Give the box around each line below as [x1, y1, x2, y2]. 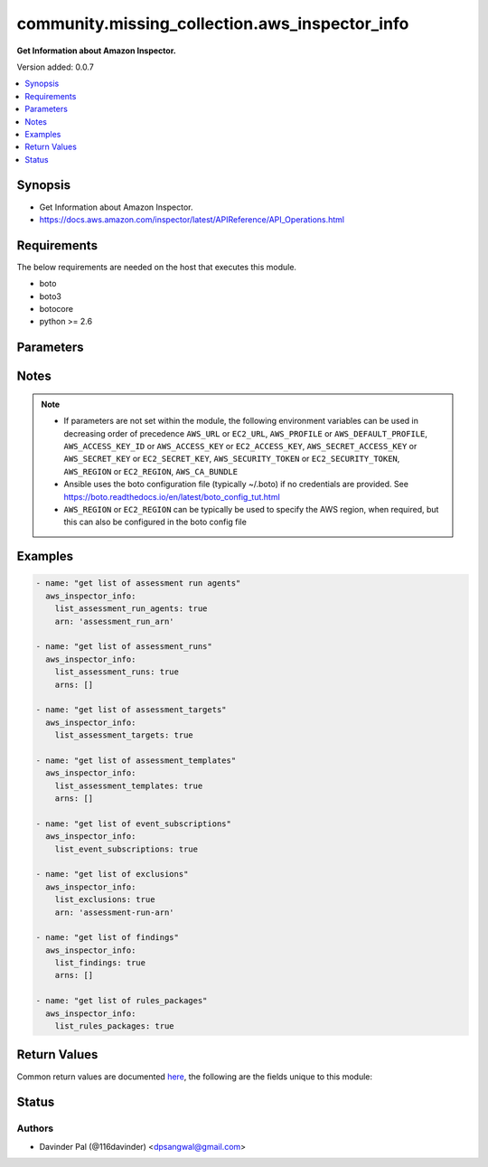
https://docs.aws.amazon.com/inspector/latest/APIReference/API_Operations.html [39, 213, 345, 225]
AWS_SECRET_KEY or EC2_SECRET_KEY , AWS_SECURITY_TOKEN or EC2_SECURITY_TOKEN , [63, 453, 400, 465]
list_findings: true [54, 958, 146, 968]
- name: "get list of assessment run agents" [35, 579, 241, 588]
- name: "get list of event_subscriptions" [35, 818, 232, 829]
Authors [16, 1122, 54, 1134]
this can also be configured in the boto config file [63, 516, 248, 528]
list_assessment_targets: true [54, 730, 193, 740]
